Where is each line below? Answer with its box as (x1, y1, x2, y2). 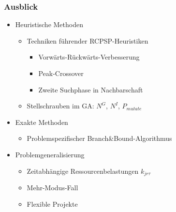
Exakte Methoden (15, 117, 68, 127)
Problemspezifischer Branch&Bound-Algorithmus (27, 133, 172, 143)
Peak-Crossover (38, 68, 84, 78)
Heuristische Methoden (15, 19, 83, 30)
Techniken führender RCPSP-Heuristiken (27, 35, 148, 45)
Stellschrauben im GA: (27, 101, 94, 111)
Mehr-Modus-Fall (27, 182, 78, 193)
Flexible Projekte (27, 198, 78, 209)
